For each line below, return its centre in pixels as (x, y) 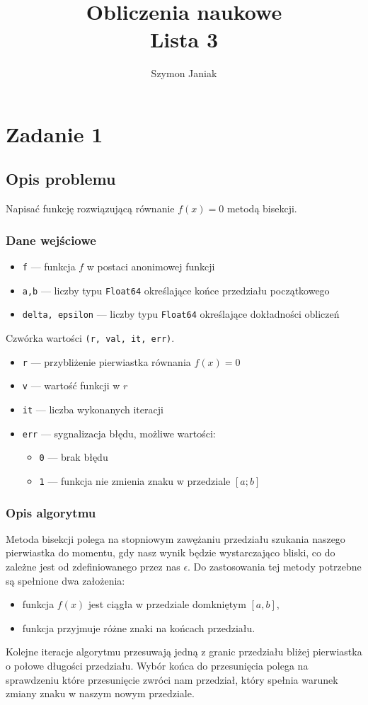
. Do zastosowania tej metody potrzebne (275, 567)
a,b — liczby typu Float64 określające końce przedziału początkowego (176, 290)
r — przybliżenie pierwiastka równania (107, 361)
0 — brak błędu (74, 457)
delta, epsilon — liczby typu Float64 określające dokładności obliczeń (181, 314)
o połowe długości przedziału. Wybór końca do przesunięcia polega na (157, 666)
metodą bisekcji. (262, 208)
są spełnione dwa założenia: (65, 580)
